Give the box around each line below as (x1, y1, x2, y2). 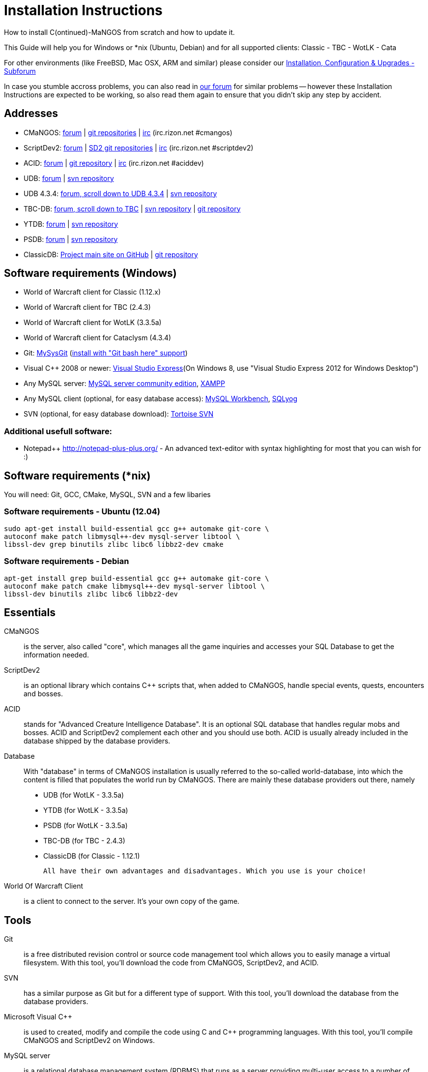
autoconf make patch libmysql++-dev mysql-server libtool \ (4, 532, 240, 540)
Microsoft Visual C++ (4, 1012, 73, 1021)
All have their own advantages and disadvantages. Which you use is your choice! (43, 867, 367, 875)
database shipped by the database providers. (24, 737, 171, 745)
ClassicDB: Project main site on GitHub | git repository (24, 250, 198, 259)
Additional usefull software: (4, 426, 113, 436)
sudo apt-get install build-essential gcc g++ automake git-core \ (4, 524, 269, 533)
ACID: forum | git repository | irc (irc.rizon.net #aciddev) (24, 158, 204, 167)
